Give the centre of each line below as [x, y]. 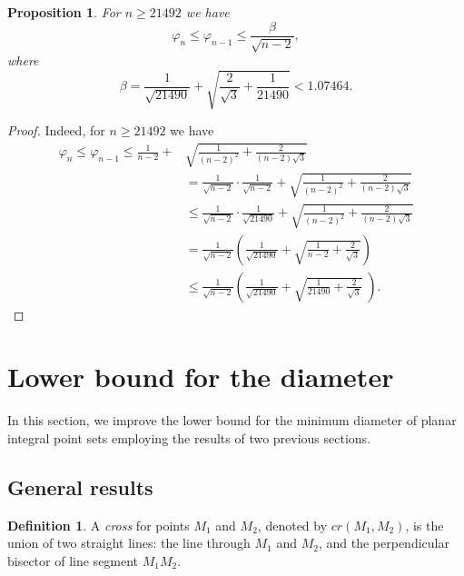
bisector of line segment [73, 560]
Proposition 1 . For [64, 12]
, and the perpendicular [384, 543]
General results [80, 487]
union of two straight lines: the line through [129, 543]
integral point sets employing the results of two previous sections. [189, 437]
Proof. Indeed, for [56, 130]
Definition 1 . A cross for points [99, 525]
